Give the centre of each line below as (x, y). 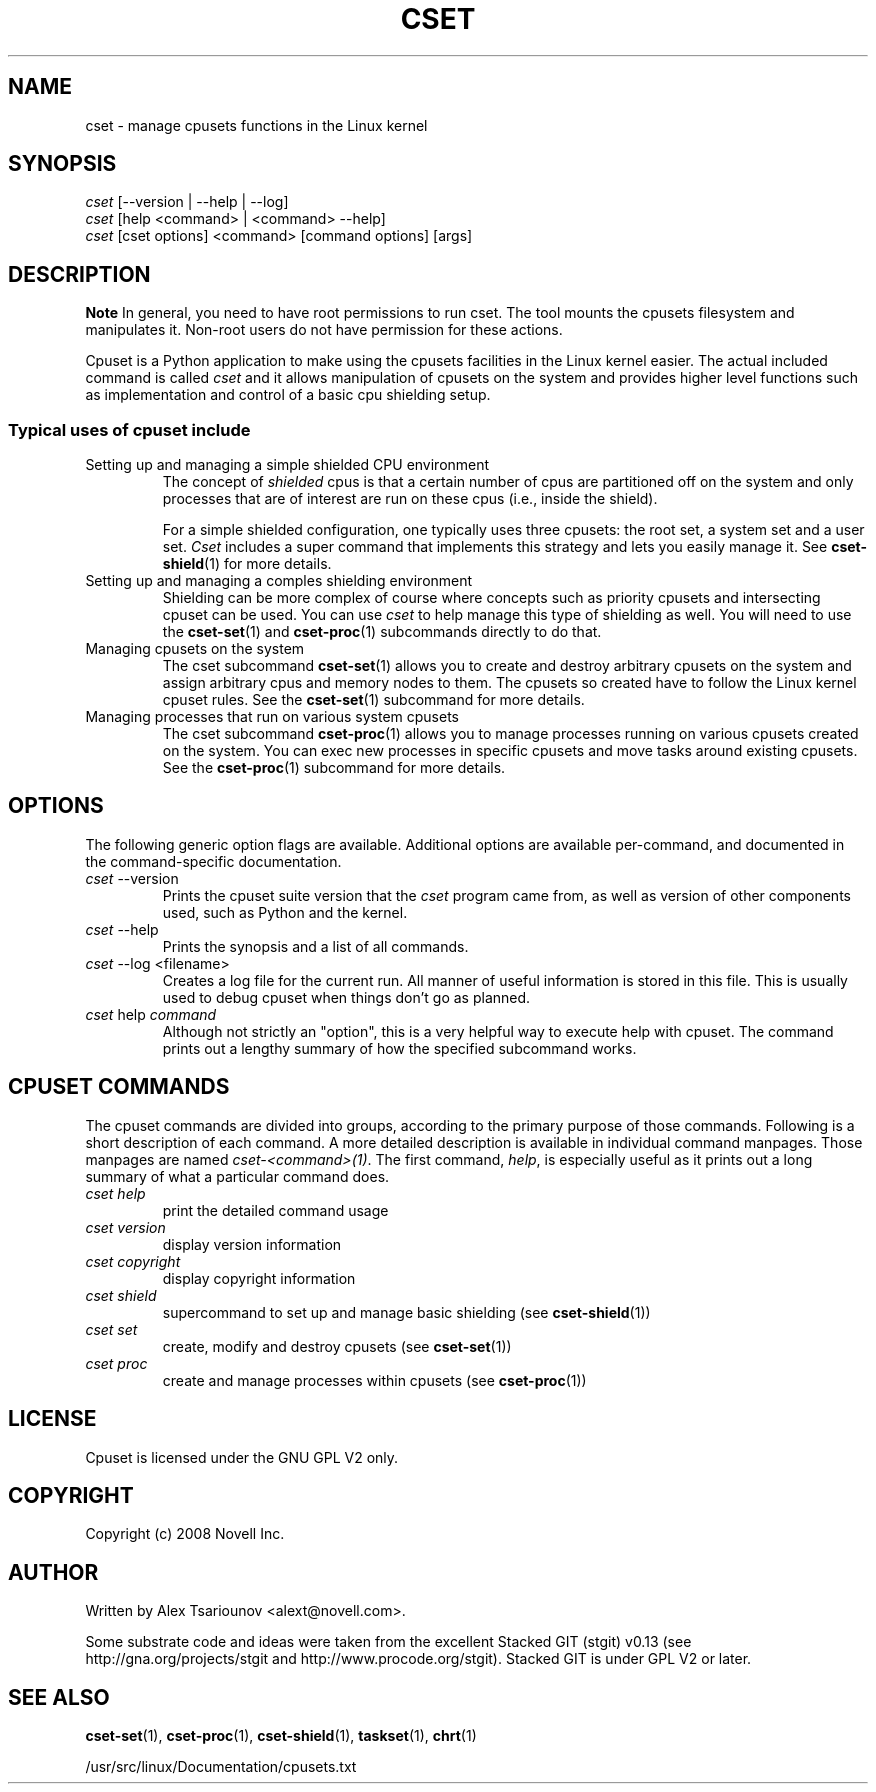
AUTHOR (53, 1572)
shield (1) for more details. (247, 564)
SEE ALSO (59, 1697)
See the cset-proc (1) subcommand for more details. (334, 768)
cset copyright (133, 1261)
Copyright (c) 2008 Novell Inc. (185, 1534)
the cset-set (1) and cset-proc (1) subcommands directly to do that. (382, 632)
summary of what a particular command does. (237, 1176)
